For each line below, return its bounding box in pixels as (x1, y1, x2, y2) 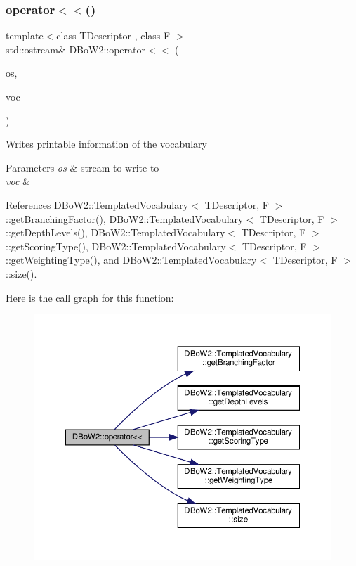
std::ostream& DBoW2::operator (6, 41, 146, 56)
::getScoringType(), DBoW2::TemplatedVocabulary (6, 238, 226, 253)
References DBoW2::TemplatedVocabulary (6, 197, 189, 212)
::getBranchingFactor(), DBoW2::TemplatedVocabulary (6, 211, 244, 226)
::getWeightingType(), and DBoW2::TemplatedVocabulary (6, 252, 257, 267)
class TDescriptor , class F (56, 28, 171, 43)
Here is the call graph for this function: (6, 290, 174, 304)
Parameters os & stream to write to (6, 160, 159, 174)
